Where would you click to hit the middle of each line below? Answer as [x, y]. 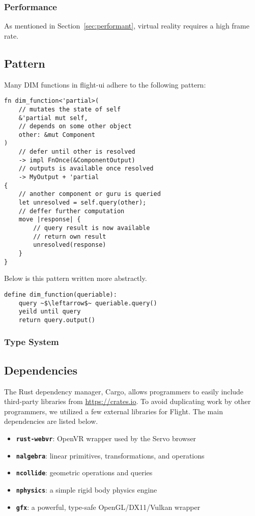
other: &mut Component [57, 135]
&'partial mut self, [53, 118]
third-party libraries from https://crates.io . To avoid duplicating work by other [127, 401]
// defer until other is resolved [77, 152]
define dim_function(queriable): [61, 294]
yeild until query [50, 312]
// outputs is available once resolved [86, 169]
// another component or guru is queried [90, 194]
